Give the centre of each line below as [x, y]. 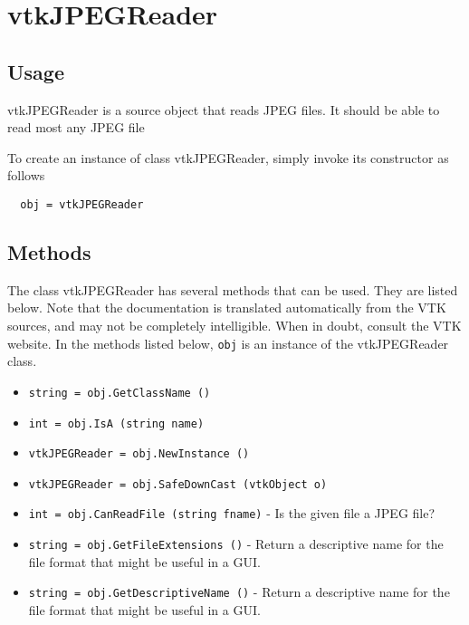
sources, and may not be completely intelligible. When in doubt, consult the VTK [234, 325]
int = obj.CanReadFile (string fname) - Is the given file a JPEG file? [232, 513]
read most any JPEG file [76, 127]
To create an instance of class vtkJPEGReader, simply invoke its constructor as [228, 157]
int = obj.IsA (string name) [116, 423]
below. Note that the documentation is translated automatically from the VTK [227, 308]
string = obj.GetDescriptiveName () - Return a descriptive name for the [239, 592]
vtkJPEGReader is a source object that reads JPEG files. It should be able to [224, 109]
